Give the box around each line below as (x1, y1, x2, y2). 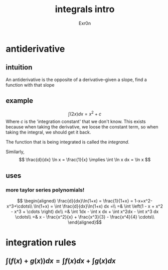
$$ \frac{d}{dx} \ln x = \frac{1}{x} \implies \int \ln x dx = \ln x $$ (19, 157, 151, 163)
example (6, 97, 34, 105)
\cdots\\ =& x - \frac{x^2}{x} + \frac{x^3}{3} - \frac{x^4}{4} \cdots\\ (15, 214, 155, 220)
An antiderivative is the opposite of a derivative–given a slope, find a (6, 77, 147, 83)
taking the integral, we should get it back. (6, 129, 91, 136)
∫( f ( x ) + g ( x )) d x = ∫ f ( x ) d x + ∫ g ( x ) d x (6, 257, 116, 265)
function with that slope (6, 82, 55, 88)
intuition (6, 63, 33, 72)
